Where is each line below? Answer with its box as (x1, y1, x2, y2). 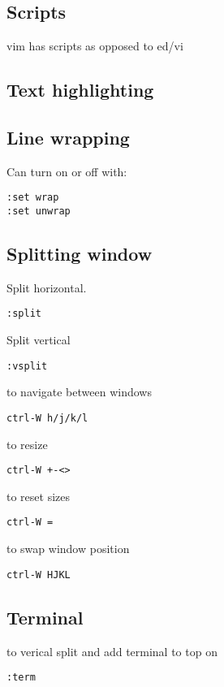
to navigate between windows (6, 383, 152, 400)
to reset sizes (6, 487, 71, 504)
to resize (6, 435, 48, 452)
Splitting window (6, 241, 153, 266)
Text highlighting (6, 77, 154, 102)
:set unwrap (6, 205, 71, 218)
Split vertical (6, 331, 71, 348)
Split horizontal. (6, 279, 87, 296)
